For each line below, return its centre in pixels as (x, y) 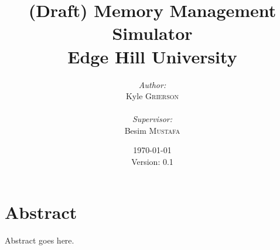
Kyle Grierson (152, 96)
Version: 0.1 (152, 162)
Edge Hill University (152, 56)
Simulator (152, 33)
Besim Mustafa (152, 130)
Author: (152, 84)
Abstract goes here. (40, 240)
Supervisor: (152, 119)
